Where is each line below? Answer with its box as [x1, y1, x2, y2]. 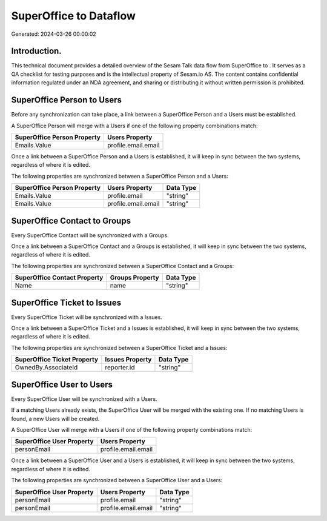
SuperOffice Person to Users [11, 95, 122, 106]
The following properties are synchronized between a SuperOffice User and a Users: [11, 477, 223, 484]
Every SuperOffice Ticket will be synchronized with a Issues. [11, 313, 163, 321]
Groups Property [110, 274, 160, 282]
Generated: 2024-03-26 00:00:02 [11, 30, 96, 38]
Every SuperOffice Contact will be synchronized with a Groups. [11, 231, 169, 239]
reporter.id [105, 363, 135, 372]
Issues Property [105, 355, 152, 364]
